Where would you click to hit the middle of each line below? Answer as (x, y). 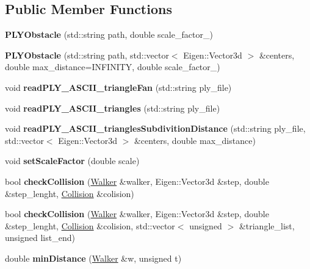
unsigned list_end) (40, 238)
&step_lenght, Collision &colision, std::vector (90, 225)
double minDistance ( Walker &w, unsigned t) (93, 258)
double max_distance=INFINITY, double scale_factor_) (113, 67)
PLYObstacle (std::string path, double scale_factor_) (109, 34)
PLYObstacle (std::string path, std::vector (87, 55)
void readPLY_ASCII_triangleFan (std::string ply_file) (118, 87)
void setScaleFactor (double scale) (72, 161)
